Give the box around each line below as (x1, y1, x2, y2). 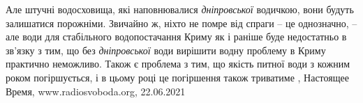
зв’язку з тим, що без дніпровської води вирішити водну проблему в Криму (6, 42, 326, 57)
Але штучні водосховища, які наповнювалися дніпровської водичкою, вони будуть (6, 2, 354, 16)
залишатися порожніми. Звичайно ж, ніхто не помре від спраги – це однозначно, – (6, 15, 357, 30)
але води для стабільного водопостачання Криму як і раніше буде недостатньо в (6, 29, 347, 44)
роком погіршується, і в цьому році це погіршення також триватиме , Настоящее (6, 70, 349, 84)
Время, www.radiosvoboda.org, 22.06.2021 (6, 84, 186, 98)
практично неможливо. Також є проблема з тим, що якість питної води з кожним (6, 56, 350, 71)
